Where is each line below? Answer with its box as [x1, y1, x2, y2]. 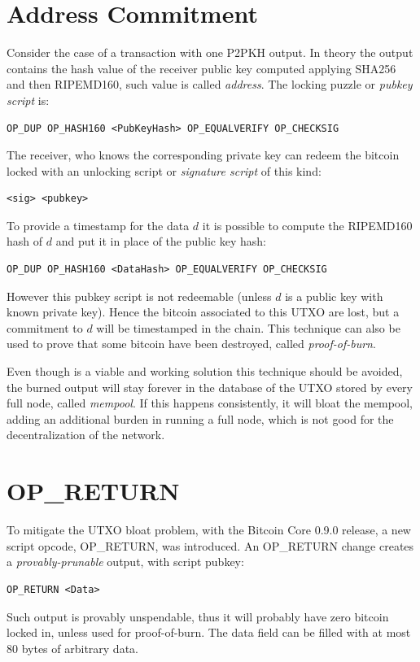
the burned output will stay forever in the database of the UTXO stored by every [7, 378, 413, 395]
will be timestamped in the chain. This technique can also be [96, 319, 400, 336]
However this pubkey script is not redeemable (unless [7, 287, 272, 304]
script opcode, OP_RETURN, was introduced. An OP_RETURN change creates [7, 537, 414, 554]
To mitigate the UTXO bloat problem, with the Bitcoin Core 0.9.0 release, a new [7, 521, 411, 538]
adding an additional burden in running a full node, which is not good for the [7, 410, 394, 427]
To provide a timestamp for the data [7, 216, 190, 233]
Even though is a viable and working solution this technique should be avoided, [7, 363, 403, 380]
